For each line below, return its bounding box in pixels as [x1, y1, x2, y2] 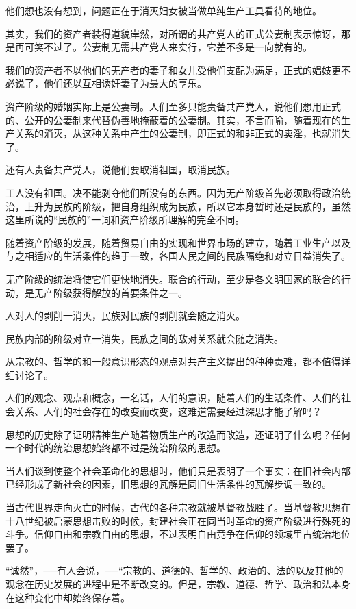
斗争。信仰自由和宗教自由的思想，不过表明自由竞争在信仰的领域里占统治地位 [5, 527, 351, 541]
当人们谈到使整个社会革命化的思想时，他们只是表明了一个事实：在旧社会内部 [5, 463, 351, 477]
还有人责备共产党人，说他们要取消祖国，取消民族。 [5, 162, 236, 177]
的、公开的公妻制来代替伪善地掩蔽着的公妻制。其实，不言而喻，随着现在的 [5, 112, 341, 127]
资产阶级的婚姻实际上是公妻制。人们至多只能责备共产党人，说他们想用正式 [5, 99, 341, 113]
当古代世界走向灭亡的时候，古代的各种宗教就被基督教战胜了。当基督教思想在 [5, 500, 351, 514]
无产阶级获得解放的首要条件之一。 [34, 285, 188, 299]
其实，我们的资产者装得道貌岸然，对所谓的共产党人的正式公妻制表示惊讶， [5, 26, 341, 40]
